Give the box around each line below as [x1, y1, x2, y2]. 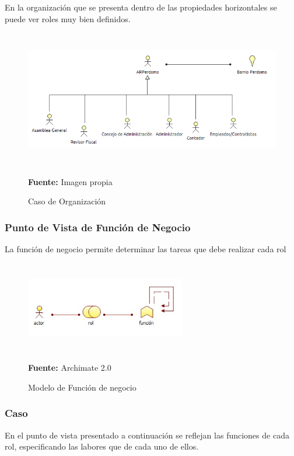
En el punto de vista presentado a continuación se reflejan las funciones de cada [5, 429, 289, 441]
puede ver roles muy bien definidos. [5, 12, 131, 25]
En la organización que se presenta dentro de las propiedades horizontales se [5, 1, 277, 13]
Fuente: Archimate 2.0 [28, 361, 111, 374]
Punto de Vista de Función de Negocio [5, 220, 191, 234]
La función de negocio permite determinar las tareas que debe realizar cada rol [5, 242, 286, 255]
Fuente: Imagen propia [28, 175, 113, 187]
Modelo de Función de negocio [28, 381, 136, 393]
